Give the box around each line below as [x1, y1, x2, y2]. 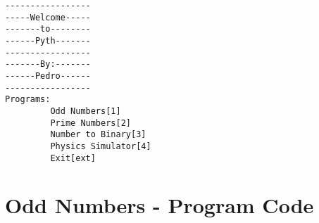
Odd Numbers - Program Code [5, 191, 314, 219]
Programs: [5, 94, 51, 105]
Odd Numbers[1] [50, 106, 121, 116]
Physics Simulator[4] [50, 141, 151, 151]
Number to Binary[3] [50, 129, 146, 140]
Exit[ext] [50, 153, 96, 163]
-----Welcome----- [5, 12, 91, 23]
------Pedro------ [5, 70, 91, 81]
